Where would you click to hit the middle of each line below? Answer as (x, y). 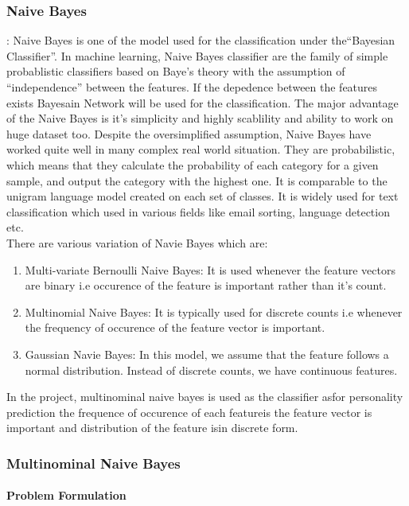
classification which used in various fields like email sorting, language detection (198, 211)
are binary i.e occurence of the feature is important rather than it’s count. (206, 285)
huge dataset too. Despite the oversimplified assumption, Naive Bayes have (189, 133)
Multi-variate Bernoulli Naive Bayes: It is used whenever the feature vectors (210, 269)
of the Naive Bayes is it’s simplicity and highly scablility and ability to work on (200, 118)
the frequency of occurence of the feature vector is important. (175, 327)
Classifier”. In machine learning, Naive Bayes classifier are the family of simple (197, 55)
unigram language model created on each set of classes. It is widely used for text (203, 196)
